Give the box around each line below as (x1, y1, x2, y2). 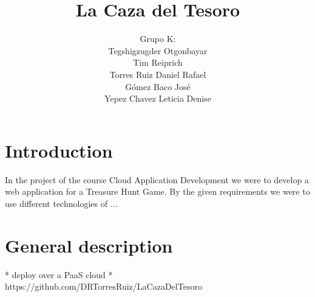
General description (5, 232, 173, 257)
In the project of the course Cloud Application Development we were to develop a (5, 173, 309, 186)
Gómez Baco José (125, 80, 191, 93)
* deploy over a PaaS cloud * (5, 268, 113, 281)
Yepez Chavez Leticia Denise (104, 92, 211, 105)
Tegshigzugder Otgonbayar (108, 44, 208, 57)
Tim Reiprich (133, 56, 183, 69)
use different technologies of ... (5, 197, 118, 209)
